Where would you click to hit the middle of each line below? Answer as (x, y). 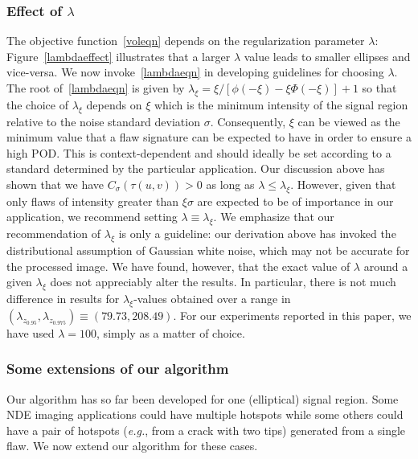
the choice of (37, 104)
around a (386, 266)
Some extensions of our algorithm (118, 369)
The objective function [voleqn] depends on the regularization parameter (186, 41)
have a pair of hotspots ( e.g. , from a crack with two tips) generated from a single (206, 430)
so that (379, 88)
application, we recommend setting (92, 217)
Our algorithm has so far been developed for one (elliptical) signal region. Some (203, 398)
